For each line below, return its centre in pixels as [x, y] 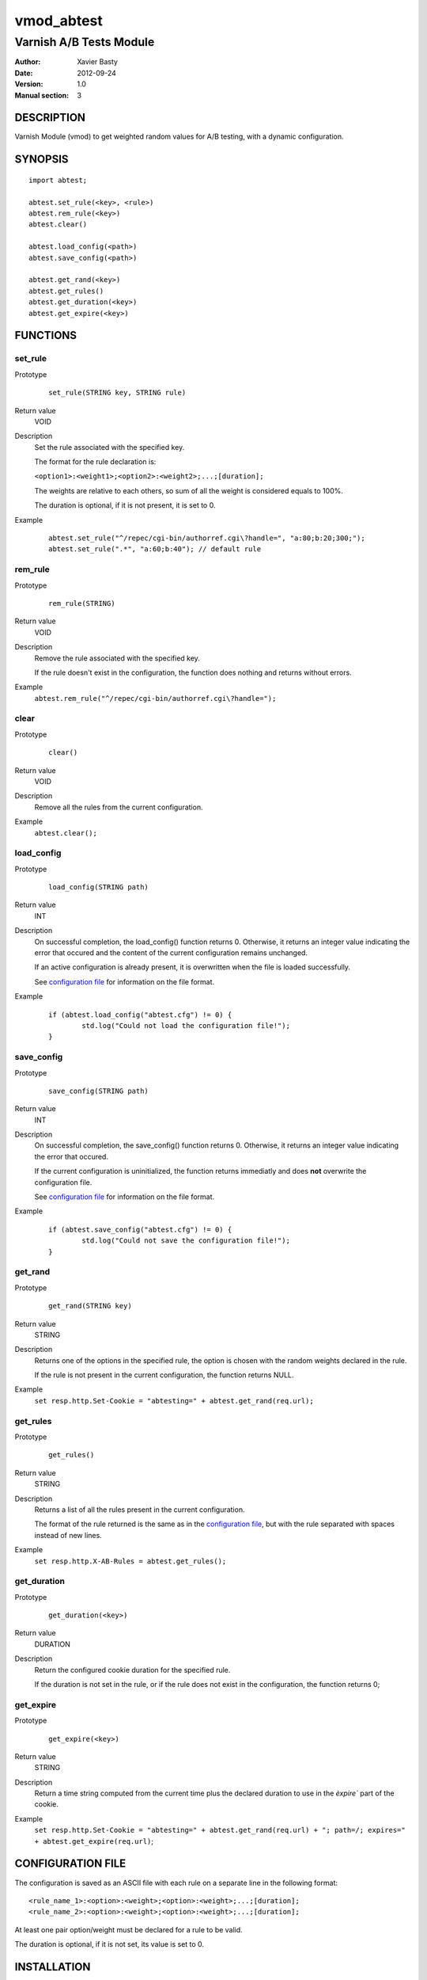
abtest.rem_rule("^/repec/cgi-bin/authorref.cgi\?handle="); [155, 698]
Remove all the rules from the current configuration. [119, 807]
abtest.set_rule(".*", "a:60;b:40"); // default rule [155, 549]
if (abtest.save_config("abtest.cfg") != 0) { [140, 1229]
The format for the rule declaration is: [95, 462]
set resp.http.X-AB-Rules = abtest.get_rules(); [130, 1561]
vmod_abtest [59, 21]
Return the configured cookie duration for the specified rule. [132, 1670]
